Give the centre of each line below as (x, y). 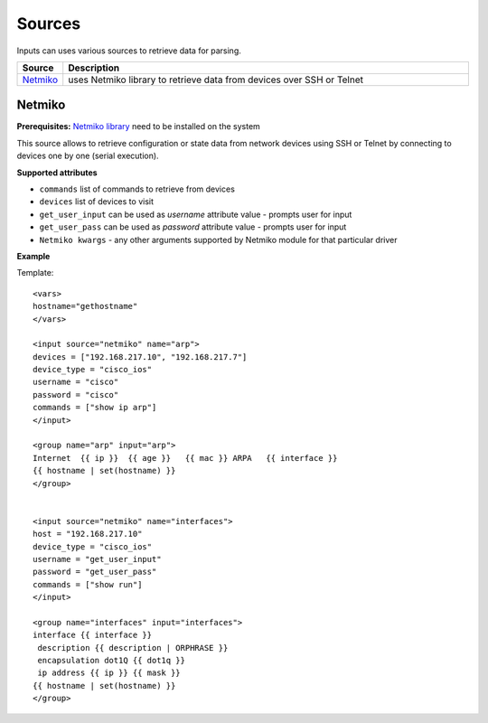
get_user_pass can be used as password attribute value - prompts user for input (193, 227)
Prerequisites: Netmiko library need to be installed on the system (139, 127)
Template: (35, 273)
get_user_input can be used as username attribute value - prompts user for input (196, 214)
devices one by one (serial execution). (88, 156)
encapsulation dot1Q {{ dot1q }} (111, 661)
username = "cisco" (76, 382)
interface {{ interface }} (93, 635)
